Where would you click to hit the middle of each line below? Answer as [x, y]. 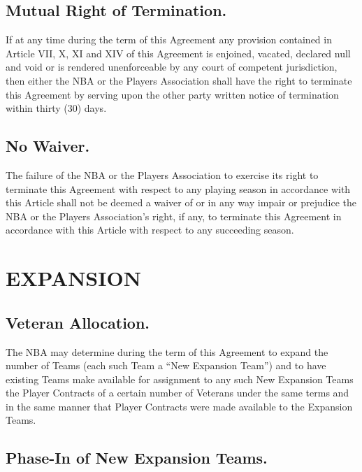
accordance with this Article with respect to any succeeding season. [150, 230]
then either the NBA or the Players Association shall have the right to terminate [179, 80]
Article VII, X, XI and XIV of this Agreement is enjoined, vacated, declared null [178, 53]
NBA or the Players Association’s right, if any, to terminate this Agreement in [174, 216]
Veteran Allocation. [78, 322]
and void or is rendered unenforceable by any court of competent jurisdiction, [172, 67]
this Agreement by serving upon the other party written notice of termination [172, 94]
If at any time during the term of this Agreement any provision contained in [169, 40]
